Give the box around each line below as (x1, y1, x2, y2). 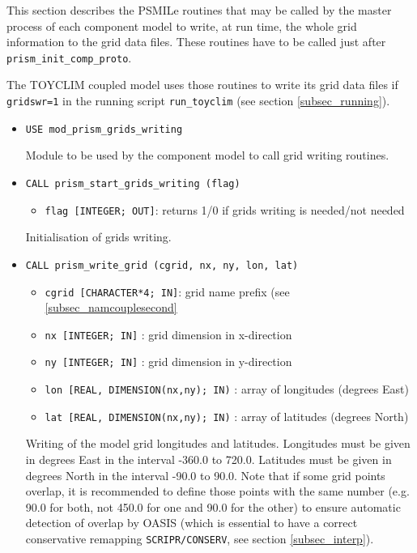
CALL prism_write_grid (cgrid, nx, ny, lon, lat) (25, 259, 299, 271)
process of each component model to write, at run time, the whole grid (6, 17, 357, 34)
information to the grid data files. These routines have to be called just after (6, 33, 386, 50)
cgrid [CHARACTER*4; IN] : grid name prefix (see (45, 283, 290, 300)
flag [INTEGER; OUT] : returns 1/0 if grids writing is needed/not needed (45, 201, 405, 218)
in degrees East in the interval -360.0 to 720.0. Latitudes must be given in (25, 450, 392, 467)
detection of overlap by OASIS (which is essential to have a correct (25, 514, 358, 531)
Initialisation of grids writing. (25, 228, 172, 245)
